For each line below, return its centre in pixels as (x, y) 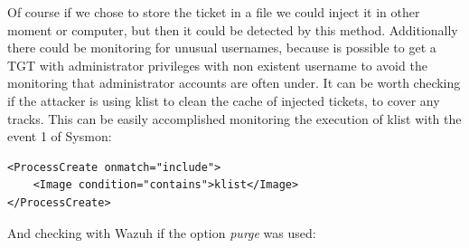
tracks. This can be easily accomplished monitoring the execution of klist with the (234, 118)
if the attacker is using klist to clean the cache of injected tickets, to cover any (224, 100)
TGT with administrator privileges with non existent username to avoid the (217, 65)
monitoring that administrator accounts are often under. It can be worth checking (234, 83)
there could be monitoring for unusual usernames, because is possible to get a (222, 48)
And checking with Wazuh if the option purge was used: (162, 232)
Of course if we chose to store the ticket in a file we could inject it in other (214, 12)
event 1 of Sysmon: (60, 136)
